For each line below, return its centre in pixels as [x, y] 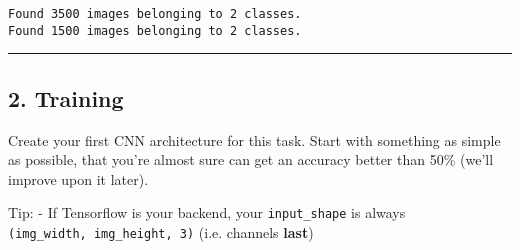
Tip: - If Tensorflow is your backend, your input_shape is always [207, 212]
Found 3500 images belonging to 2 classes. [155, 14]
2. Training [66, 97]
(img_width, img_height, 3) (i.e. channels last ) [161, 231]
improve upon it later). [78, 178]
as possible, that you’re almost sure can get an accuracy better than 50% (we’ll [251, 159]
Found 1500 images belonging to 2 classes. [155, 30]
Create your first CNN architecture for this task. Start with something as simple [254, 139]
